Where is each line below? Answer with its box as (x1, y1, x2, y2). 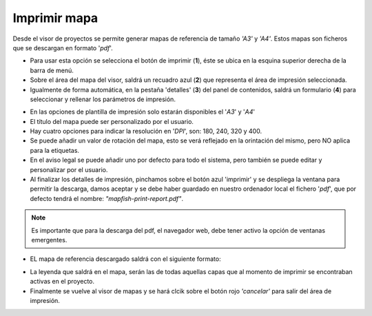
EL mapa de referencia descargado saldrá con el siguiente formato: (30, 255, 221, 263)
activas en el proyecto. (30, 277, 95, 286)
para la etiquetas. (30, 146, 79, 154)
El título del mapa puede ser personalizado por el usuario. (30, 117, 194, 125)
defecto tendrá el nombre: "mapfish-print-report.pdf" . (30, 194, 184, 202)
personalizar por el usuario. (30, 165, 108, 173)
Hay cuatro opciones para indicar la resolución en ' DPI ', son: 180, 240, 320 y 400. (30, 127, 262, 136)
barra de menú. (30, 66, 74, 74)
